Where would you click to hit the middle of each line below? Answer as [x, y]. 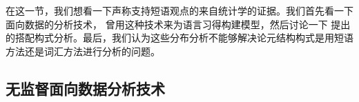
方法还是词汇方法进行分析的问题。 [83, 51]
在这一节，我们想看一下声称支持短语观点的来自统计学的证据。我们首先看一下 [179, 10]
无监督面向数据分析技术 [85, 88]
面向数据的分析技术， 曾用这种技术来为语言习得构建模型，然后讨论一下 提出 [178, 24]
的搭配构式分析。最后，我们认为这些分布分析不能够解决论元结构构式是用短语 [179, 38]
